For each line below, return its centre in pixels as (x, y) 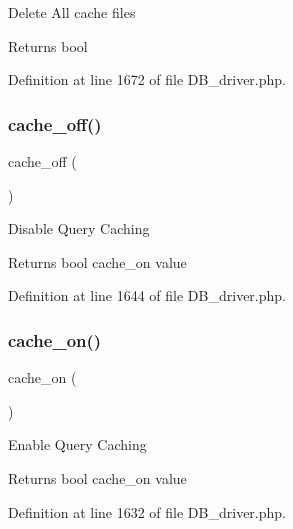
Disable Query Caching (79, 228)
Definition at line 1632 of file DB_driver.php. (147, 511)
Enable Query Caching (77, 444)
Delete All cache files (72, 12)
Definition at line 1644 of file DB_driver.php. (147, 295)
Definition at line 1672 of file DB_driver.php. (147, 79)
